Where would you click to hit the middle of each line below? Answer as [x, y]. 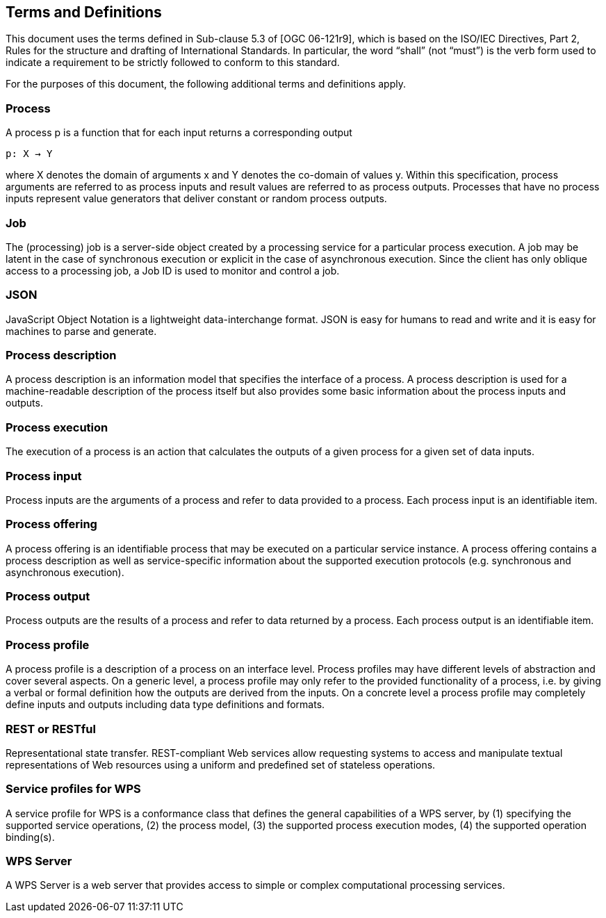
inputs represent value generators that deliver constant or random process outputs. [196, 199]
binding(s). [30, 837]
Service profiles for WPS [73, 789]
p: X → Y [29, 154]
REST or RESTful [51, 729]
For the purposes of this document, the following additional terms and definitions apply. [206, 84]
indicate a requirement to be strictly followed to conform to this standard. [173, 63]
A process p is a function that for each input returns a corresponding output [179, 133]
